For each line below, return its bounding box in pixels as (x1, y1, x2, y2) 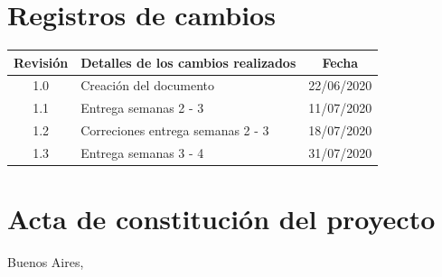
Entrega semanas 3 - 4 (80, 143, 204, 162)
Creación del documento (80, 76, 215, 95)
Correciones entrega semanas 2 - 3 (80, 121, 269, 140)
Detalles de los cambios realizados (80, 52, 296, 71)
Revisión (14, 52, 69, 71)
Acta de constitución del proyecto (7, 200, 436, 237)
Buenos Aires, (7, 253, 84, 272)
